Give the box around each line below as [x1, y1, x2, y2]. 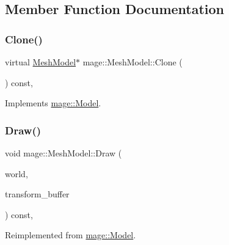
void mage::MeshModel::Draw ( [5, 147, 122, 159]
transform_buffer [5, 188, 70, 200]
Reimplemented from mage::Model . [5, 229, 136, 241]
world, [5, 167, 28, 180]
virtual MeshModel [5, 56, 76, 68]
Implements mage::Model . [5, 97, 101, 109]
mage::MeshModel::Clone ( [82, 56, 183, 68]
